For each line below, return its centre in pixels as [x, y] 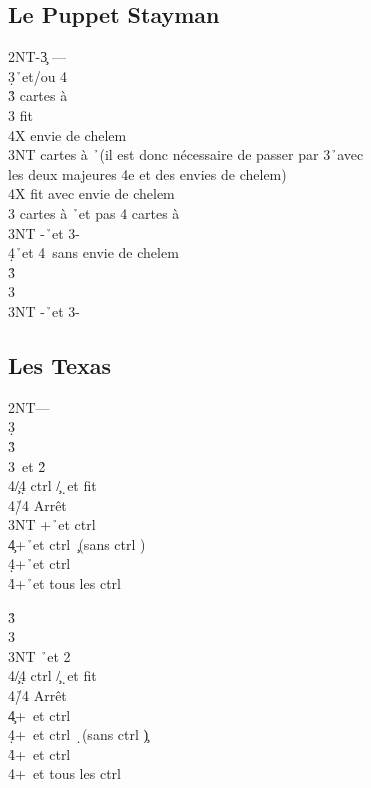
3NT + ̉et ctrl [52, 524]
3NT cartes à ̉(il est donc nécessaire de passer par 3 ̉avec [186, 154]
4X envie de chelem [67, 134]
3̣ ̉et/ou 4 [38, 75]
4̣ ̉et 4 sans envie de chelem [93, 252]
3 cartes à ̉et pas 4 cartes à [94, 212]
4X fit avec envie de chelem [91, 193]
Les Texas [60, 364]
